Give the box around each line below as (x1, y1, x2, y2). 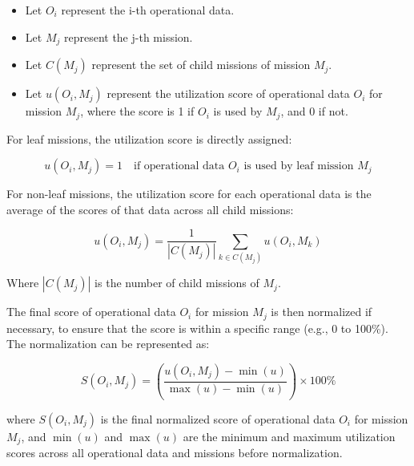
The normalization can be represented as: (6, 335, 210, 352)
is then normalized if (271, 303, 372, 320)
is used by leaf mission (243, 160, 354, 172)
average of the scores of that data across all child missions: (6, 201, 294, 217)
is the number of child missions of (94, 274, 259, 291)
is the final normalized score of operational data (100, 410, 336, 427)
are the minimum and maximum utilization (183, 428, 396, 444)
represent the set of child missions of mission (91, 56, 311, 73)
